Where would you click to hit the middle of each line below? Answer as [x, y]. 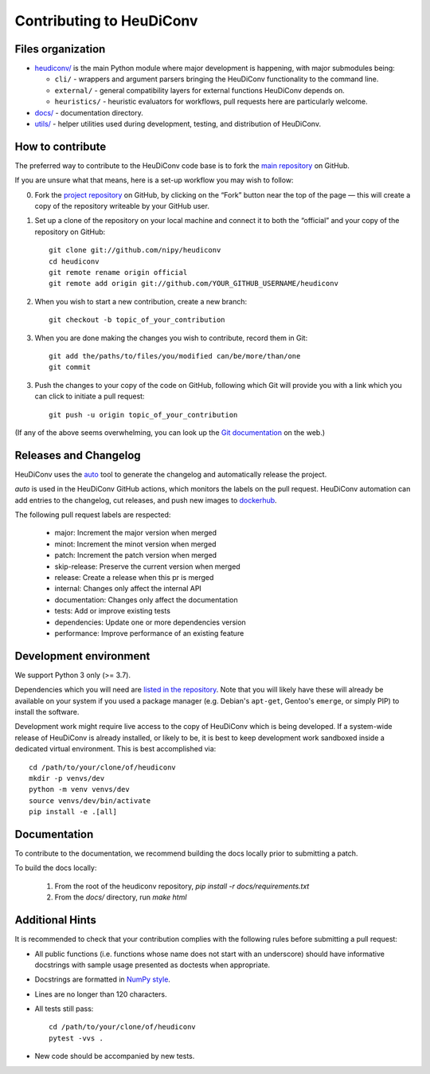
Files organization [60, 49]
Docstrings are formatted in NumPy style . [103, 979]
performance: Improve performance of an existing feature [149, 633]
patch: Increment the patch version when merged [136, 555]
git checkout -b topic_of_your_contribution [137, 320]
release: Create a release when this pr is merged [134, 577]
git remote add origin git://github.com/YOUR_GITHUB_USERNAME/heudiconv [193, 284]
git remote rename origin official [118, 272]
